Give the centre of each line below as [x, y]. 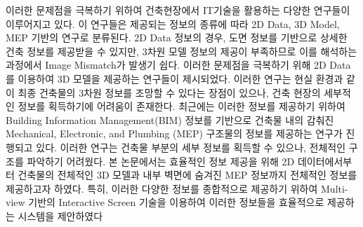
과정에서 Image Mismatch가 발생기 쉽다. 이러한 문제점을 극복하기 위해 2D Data [178, 65]
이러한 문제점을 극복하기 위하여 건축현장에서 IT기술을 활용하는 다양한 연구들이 [178, 10]
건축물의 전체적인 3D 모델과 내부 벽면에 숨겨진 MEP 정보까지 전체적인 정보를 [187, 175]
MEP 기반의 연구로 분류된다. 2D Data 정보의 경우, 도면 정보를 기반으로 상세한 [177, 37]
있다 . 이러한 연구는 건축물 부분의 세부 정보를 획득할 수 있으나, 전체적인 [191, 147]
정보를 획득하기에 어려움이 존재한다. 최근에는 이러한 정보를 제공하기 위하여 [181, 106]
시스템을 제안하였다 [60, 215]
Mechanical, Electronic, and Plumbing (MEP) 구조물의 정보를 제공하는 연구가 [174, 133]
